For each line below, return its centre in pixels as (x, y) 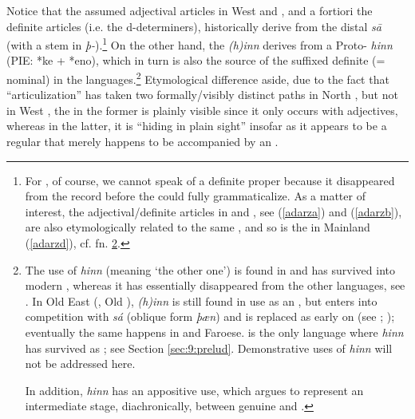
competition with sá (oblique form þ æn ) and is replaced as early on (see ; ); (210, 316)
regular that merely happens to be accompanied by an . (142, 142)
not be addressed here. (80, 364)
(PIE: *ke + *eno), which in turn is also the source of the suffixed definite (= (196, 60)
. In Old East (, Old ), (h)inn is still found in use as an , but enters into (201, 300)
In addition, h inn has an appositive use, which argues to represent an (194, 390)
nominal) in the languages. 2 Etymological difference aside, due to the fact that (198, 78)
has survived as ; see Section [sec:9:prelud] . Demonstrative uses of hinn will (209, 348)
